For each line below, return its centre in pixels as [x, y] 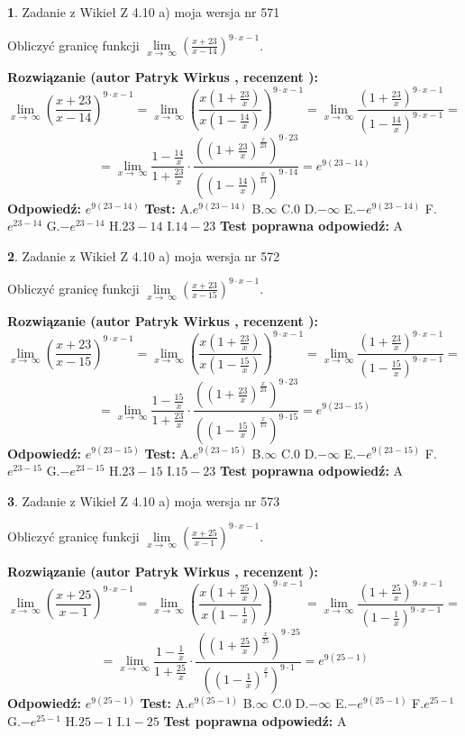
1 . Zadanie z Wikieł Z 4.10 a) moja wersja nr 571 [144, 12]
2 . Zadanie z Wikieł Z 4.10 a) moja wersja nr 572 [144, 255]
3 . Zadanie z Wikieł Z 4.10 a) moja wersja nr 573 [144, 500]
